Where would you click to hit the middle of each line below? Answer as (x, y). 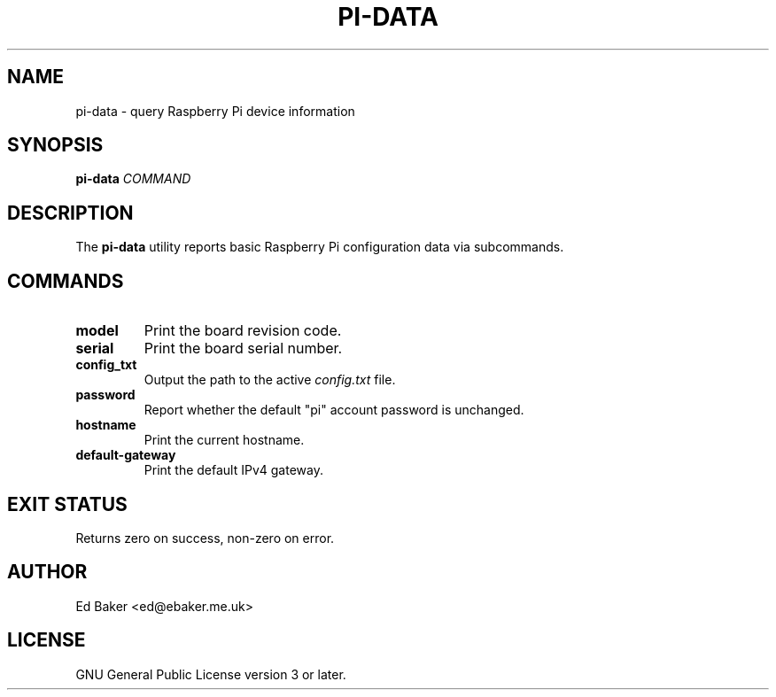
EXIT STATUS (67, 504)
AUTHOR (47, 572)
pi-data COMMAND (133, 179)
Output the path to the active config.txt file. (270, 380)
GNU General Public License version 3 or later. (211, 674)
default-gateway (126, 455)
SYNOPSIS (55, 145)
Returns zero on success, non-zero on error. (205, 538)
